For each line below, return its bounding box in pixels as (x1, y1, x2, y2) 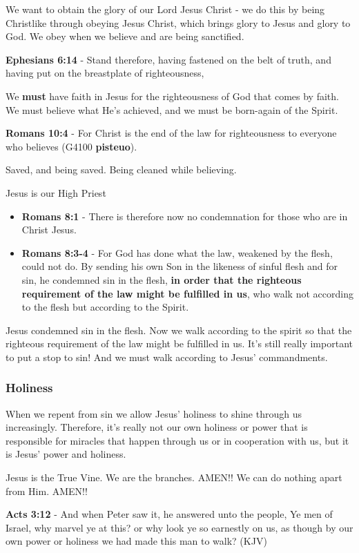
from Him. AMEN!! (6, 483, 88, 498)
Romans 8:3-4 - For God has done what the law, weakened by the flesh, (21, 245, 333, 260)
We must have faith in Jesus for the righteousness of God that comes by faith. (6, 88, 339, 103)
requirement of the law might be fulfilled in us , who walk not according (21, 286, 353, 300)
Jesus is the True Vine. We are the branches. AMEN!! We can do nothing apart (6, 470, 342, 485)
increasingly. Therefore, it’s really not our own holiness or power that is (6, 420, 308, 434)
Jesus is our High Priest (6, 185, 106, 200)
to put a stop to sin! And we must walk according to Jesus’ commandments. (6, 349, 328, 364)
